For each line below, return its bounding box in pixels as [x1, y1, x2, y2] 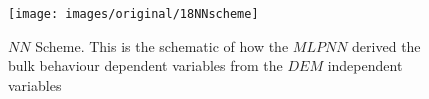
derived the [352, 35, 421, 56]
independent [327, 55, 403, 76]
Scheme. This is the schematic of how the [35, 35, 289, 56]
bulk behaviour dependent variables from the [8, 55, 283, 76]
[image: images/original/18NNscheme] [8, 7, 259, 21]
